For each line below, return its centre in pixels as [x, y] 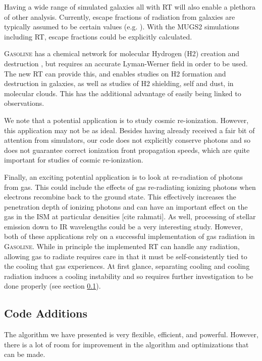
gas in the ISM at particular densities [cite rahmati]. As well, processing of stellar [130, 216]
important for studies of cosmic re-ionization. [74, 160]
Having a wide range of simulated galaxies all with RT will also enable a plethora [130, 7]
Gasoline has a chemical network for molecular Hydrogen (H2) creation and [122, 53]
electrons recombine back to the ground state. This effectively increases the [120, 197]
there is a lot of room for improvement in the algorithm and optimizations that [126, 344]
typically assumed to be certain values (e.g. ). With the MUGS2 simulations [122, 27]
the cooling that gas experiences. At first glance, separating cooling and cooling [127, 266]
